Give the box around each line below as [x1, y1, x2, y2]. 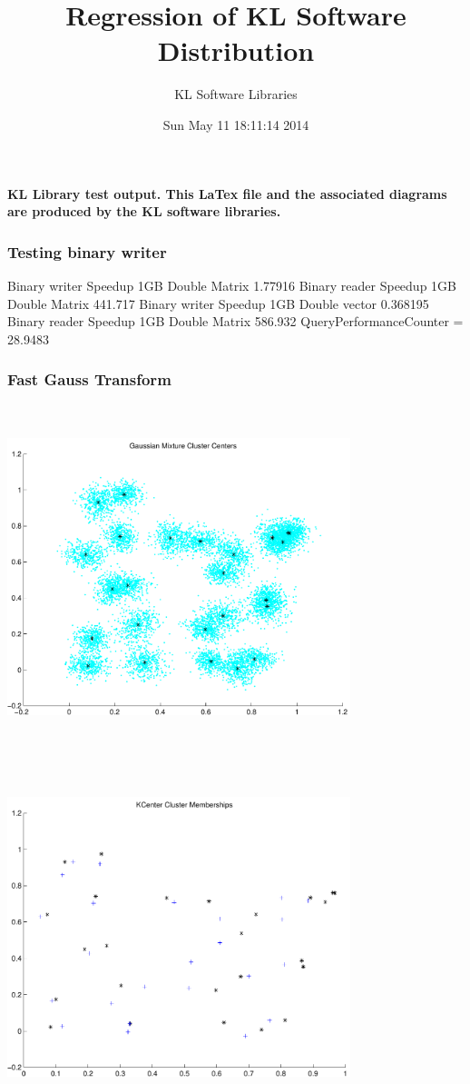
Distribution [157, 32, 315, 69]
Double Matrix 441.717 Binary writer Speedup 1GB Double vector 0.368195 [7, 293, 429, 313]
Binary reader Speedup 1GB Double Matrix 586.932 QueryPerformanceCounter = [7, 312, 464, 331]
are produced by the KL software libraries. [7, 202, 281, 221]
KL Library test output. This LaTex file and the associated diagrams [7, 184, 447, 203]
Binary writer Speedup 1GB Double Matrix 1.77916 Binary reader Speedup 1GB [7, 275, 456, 294]
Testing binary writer [7, 240, 167, 263]
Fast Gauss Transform [7, 368, 171, 391]
